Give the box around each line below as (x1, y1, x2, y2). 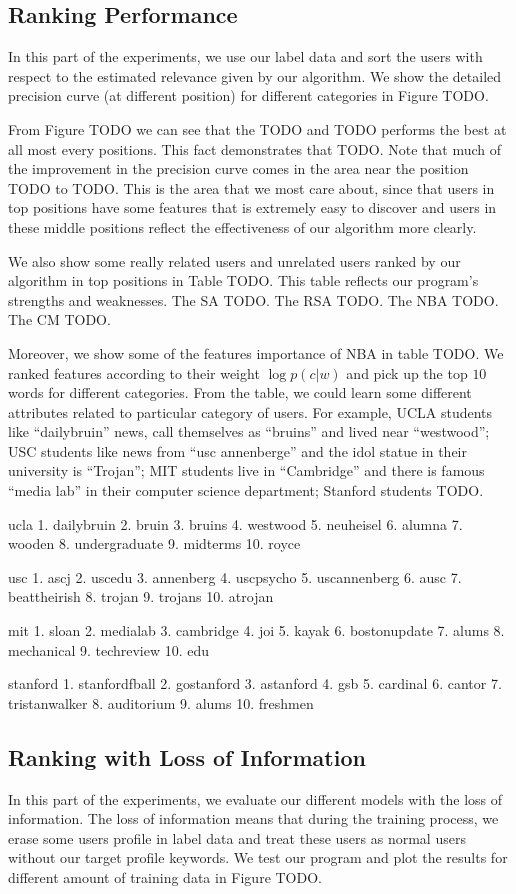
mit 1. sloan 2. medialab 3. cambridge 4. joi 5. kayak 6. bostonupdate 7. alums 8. (8, 620, 505, 641)
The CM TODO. (8, 309, 111, 330)
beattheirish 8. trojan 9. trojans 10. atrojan (8, 586, 274, 607)
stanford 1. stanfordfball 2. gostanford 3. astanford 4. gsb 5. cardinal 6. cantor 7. (8, 673, 502, 694)
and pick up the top (346, 362, 468, 383)
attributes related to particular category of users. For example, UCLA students (8, 401, 493, 422)
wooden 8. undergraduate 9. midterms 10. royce (8, 533, 301, 554)
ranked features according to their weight (8, 362, 260, 383)
